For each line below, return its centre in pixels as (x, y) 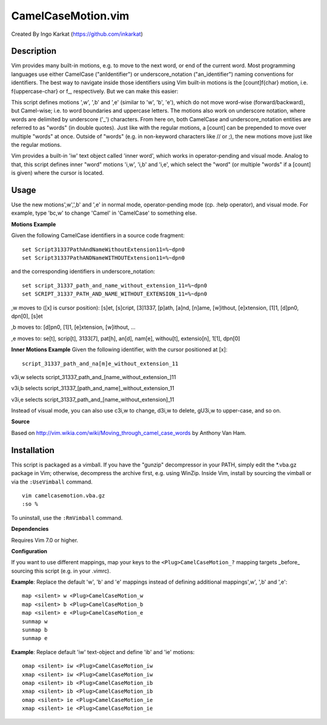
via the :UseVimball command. (52, 482)
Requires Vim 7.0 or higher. (45, 540)
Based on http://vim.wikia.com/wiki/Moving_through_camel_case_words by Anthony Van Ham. (129, 433)
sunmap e (35, 638)
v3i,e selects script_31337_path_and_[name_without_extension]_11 (93, 399)
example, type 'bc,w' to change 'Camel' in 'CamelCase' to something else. (104, 213)
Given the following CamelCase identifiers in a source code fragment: (98, 235)
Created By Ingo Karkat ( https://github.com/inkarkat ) (77, 34)
